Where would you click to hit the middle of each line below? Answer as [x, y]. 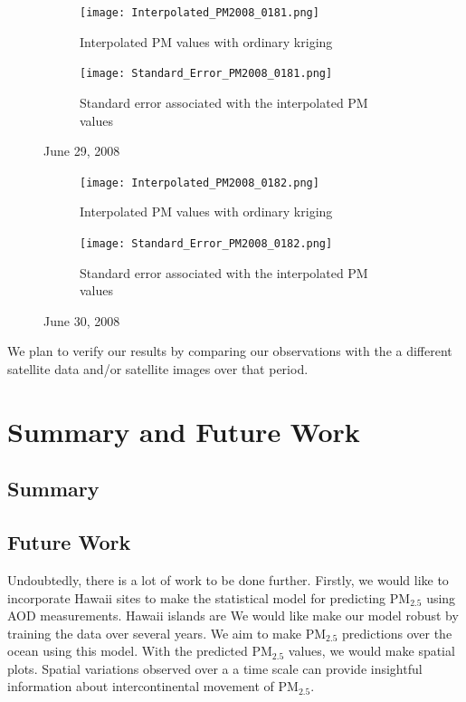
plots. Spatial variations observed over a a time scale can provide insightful [215, 668]
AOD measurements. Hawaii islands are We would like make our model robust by [233, 615]
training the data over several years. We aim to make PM [167, 633]
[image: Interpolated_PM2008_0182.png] [200, 183]
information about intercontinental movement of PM [153, 686]
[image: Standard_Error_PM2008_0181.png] [206, 74]
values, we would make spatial [371, 651]
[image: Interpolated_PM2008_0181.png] [200, 13]
